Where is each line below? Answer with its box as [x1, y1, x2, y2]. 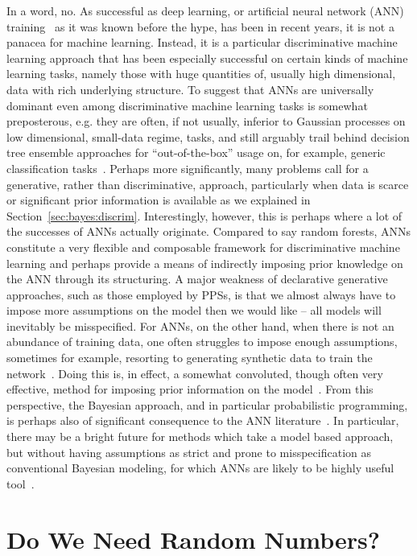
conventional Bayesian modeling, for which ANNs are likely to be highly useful [6, 459, 394, 476]
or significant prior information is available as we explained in [6, 192, 311, 208]
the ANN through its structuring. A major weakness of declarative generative [6, 270, 388, 287]
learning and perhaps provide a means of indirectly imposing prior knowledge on [6, 254, 403, 271]
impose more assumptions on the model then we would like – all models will [6, 302, 382, 319]
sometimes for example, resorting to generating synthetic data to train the [6, 349, 373, 366]
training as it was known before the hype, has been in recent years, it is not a [6, 18, 394, 35]
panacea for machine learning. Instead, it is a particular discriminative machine [6, 34, 398, 51]
